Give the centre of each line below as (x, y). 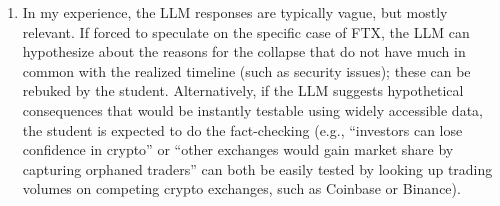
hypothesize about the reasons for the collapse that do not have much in (244, 51)
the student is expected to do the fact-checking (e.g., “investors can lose (242, 129)
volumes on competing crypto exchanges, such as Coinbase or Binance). (241, 188)
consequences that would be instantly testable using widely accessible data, (252, 109)
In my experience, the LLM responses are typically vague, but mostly (235, 12)
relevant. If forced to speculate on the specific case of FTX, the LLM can (246, 31)
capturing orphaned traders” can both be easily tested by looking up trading (257, 168)
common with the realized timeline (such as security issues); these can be (246, 70)
